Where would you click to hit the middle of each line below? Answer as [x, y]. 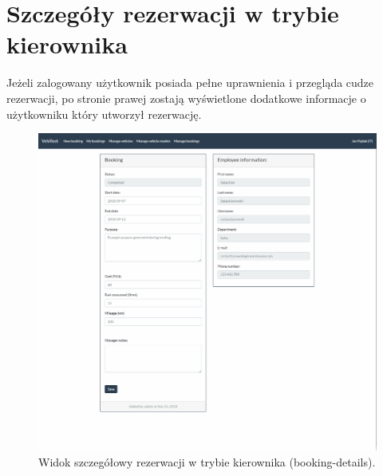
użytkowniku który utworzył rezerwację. [104, 114]
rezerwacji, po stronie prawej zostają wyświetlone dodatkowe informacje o [186, 98]
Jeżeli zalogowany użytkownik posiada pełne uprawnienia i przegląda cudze [190, 83]
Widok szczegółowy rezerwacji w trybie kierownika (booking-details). [207, 461]
